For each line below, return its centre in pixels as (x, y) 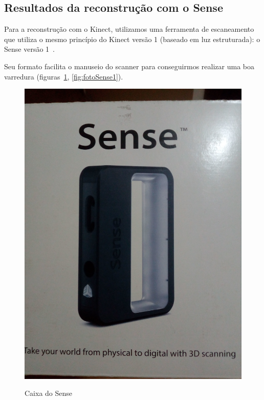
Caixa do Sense (49, 393)
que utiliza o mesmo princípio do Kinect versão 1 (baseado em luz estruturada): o (132, 39)
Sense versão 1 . (29, 49)
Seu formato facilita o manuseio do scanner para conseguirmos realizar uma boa (129, 66)
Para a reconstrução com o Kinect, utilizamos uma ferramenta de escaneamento (129, 29)
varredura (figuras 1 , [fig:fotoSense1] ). (64, 76)
